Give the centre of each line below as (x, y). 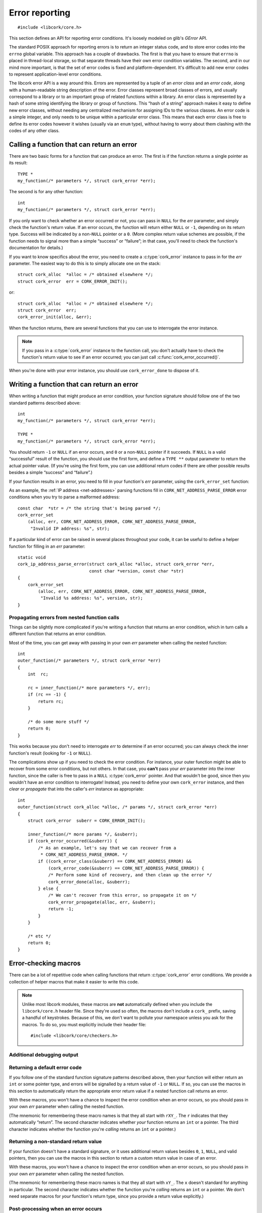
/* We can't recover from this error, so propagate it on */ (123, 895)
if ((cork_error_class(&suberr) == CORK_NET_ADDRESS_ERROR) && (115, 861)
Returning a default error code (45, 1067)
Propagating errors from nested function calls (64, 617)
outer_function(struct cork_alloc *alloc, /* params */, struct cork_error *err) (117, 807)
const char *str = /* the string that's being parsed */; (89, 508)
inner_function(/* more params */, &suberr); (83, 834)
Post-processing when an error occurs (56, 1209)
